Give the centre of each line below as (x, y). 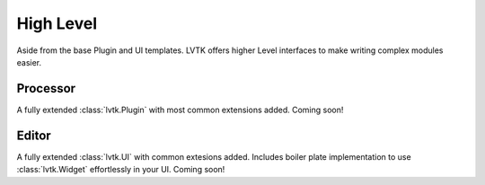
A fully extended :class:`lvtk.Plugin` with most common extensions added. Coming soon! (180, 110)
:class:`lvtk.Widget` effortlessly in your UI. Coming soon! (121, 170)
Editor (34, 135)
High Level (57, 23)
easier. (29, 62)
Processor (46, 88)
